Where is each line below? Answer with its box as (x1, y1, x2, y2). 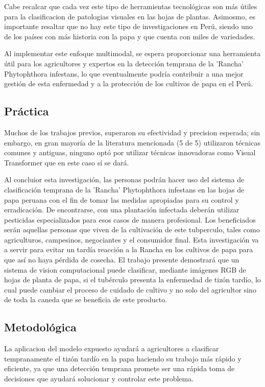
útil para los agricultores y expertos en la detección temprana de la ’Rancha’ (4, 58, 244, 68)
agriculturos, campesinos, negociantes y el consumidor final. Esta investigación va (4, 234, 259, 245)
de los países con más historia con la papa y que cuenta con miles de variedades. (4, 31, 255, 41)
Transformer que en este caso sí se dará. (4, 157, 129, 167)
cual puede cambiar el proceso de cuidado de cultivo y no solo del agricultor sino (4, 284, 256, 295)
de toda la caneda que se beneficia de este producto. (4, 294, 167, 305)
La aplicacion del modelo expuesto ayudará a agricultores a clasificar (4, 343, 219, 354)
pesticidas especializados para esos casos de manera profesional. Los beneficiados (4, 214, 256, 225)
